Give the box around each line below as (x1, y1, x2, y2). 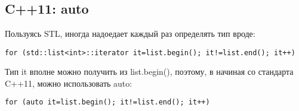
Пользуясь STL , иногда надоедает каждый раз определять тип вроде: (5, 27, 255, 39)
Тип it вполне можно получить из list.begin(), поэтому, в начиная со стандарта (5, 65, 294, 78)
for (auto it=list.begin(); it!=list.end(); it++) (5, 98, 210, 107)
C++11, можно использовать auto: (5, 77, 132, 89)
